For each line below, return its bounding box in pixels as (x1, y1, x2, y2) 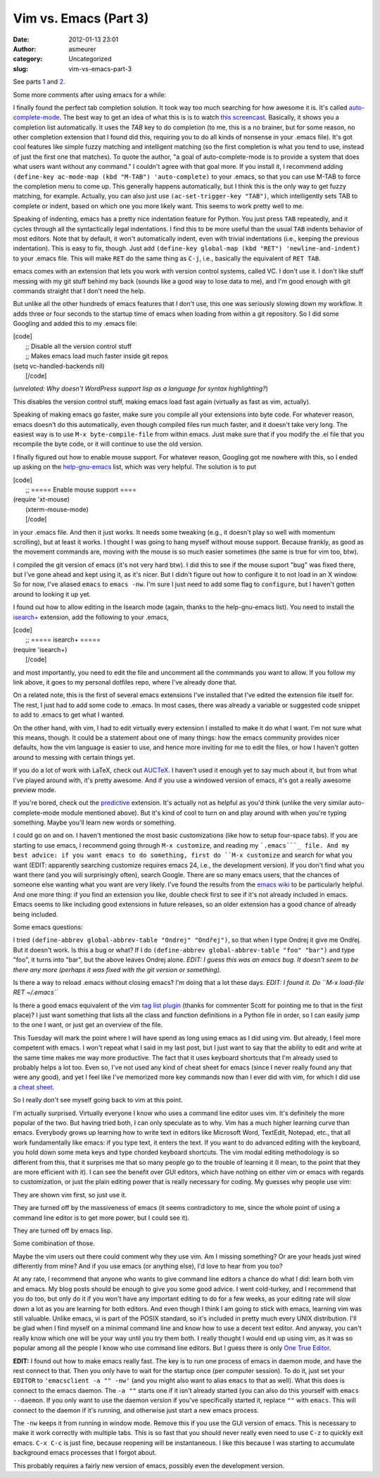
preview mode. (13, 785, 56, 794)
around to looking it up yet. (13, 590, 91, 598)
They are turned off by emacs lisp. (13, 1226, 113, 1235)
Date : (13, 35, 30, 44)
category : (13, 55, 43, 63)
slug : (13, 64, 28, 73)
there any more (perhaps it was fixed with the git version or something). (13, 965, 222, 974)
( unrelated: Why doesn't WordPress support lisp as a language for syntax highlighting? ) (13, 384, 269, 393)
